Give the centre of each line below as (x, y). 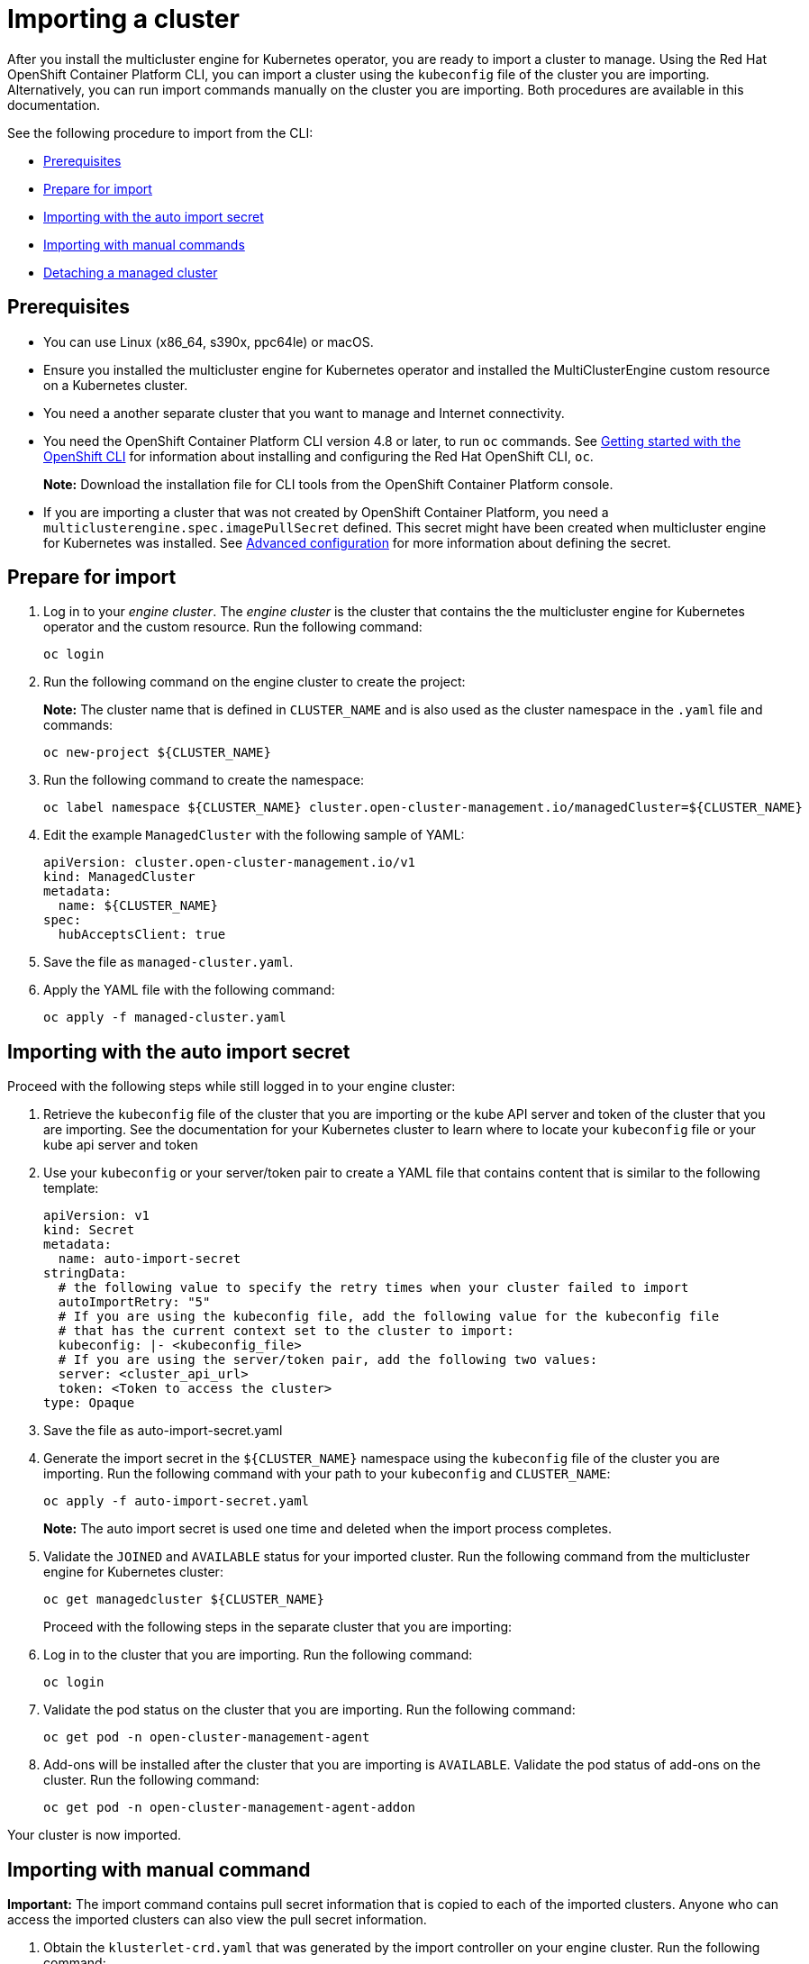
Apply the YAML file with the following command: (189, 990)
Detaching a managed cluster (131, 272)
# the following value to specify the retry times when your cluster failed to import (373, 1288)
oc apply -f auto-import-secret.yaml (177, 1501)
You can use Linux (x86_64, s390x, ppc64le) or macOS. (209, 341)
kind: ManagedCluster (119, 877)
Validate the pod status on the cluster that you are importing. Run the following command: (309, 1710)
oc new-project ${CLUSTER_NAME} (157, 753)
